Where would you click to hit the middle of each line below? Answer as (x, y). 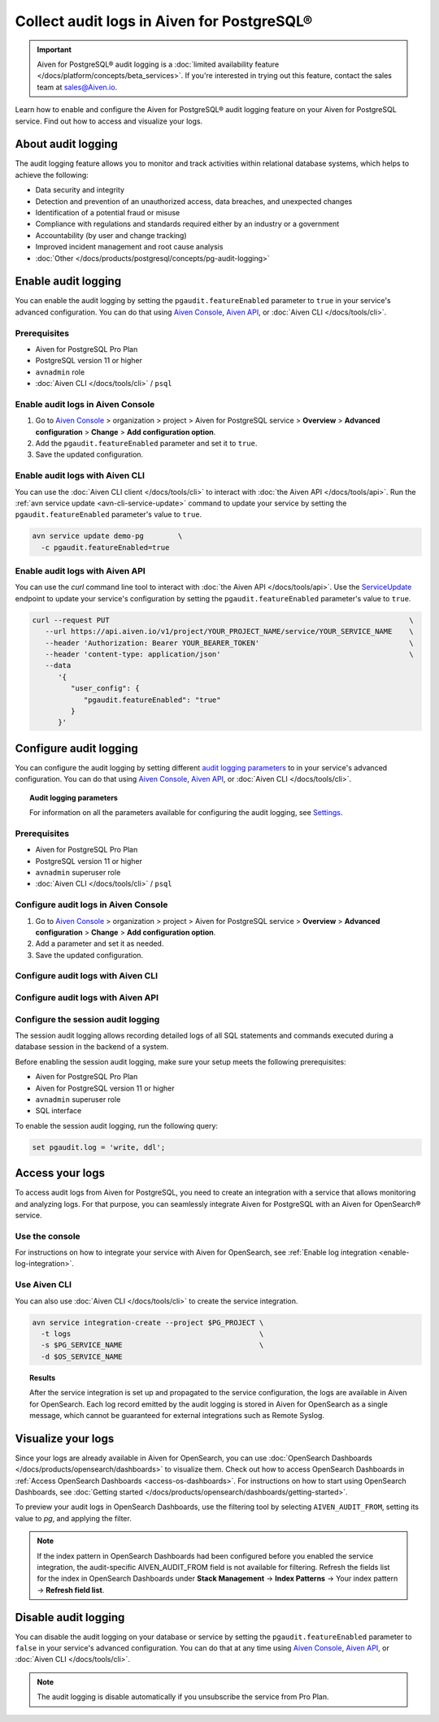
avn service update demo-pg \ (107, 536)
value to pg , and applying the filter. (73, 1518)
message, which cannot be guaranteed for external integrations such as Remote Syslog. (177, 1415)
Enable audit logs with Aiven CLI (80, 475)
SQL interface (59, 1111)
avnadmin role (60, 372)
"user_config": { (105, 688)
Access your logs (60, 1173)
